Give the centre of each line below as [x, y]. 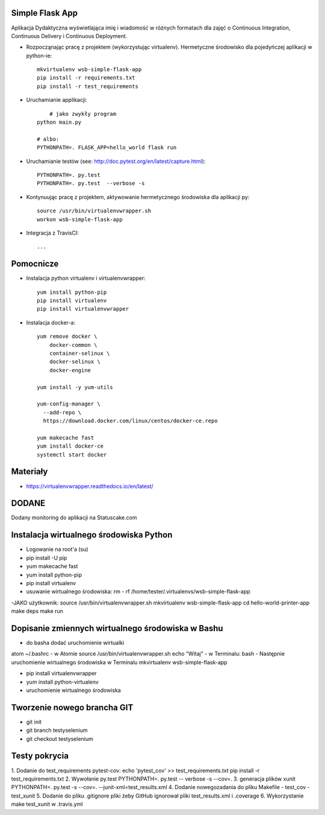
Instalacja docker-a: [51, 322]
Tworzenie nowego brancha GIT [72, 707]
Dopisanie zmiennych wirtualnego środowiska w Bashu [117, 628]
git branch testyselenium [57, 731]
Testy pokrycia [40, 756]
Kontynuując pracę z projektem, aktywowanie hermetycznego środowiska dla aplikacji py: [138, 197]
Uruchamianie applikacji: [57, 100]
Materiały [29, 471]
